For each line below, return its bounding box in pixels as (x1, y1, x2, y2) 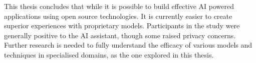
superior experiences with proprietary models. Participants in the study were (4, 20, 240, 31)
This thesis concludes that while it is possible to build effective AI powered (4, 1, 234, 11)
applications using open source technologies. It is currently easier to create (4, 10, 232, 21)
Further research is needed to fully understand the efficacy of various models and (4, 40, 252, 50)
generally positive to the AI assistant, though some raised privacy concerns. (4, 30, 236, 40)
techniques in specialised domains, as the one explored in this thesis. (4, 49, 214, 60)
